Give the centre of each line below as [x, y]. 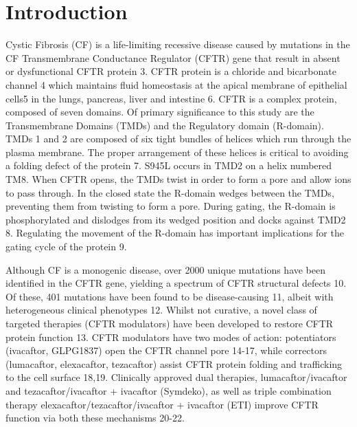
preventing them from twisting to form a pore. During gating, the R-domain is [171, 206]
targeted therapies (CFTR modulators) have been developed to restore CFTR [170, 323]
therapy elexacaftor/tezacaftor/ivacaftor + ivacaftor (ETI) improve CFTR [162, 404]
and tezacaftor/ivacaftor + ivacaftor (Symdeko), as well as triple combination [169, 390]
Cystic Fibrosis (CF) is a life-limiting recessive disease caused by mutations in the [178, 44]
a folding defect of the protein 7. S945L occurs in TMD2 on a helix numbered [169, 165]
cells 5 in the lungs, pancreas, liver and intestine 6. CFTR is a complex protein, [171, 98]
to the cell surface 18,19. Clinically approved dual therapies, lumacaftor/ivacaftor [176, 377]
